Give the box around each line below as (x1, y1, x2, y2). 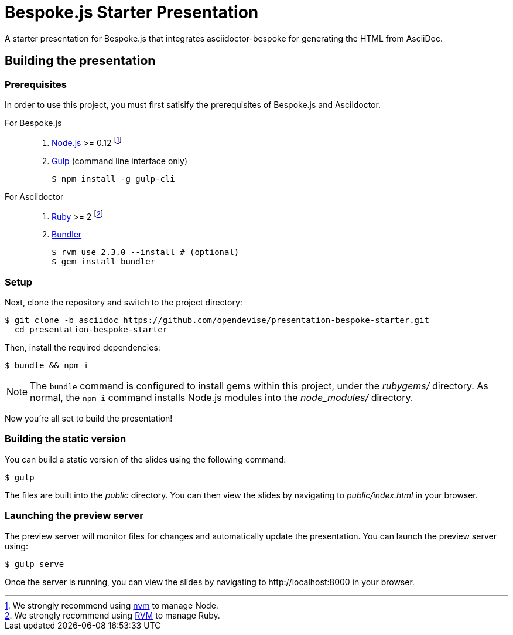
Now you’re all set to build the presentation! (5, 413, 173, 424)
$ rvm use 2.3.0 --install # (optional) (52, 247, 240, 257)
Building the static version (5, 433, 126, 445)
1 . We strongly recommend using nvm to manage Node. (5, 600, 218, 610)
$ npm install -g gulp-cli (52, 174, 175, 184)
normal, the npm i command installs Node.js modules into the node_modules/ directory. (30, 392, 413, 404)
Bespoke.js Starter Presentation (5, 2, 259, 22)
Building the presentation (5, 53, 156, 69)
